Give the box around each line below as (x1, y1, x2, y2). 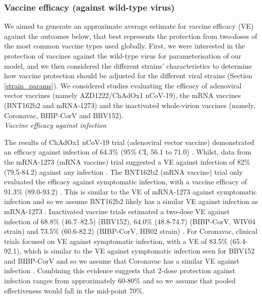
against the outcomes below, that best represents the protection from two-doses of (4, 30, 257, 41)
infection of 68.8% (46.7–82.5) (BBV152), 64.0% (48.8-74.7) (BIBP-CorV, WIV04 (4, 216, 255, 226)
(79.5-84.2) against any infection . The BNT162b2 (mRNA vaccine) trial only (4, 166, 243, 177)
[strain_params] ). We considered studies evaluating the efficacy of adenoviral (4, 80, 242, 90)
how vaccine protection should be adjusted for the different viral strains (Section (4, 70, 252, 81)
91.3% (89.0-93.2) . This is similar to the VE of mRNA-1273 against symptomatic (4, 186, 257, 196)
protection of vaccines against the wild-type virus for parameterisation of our (4, 51, 242, 61)
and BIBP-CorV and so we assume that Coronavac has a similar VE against (4, 255, 240, 266)
